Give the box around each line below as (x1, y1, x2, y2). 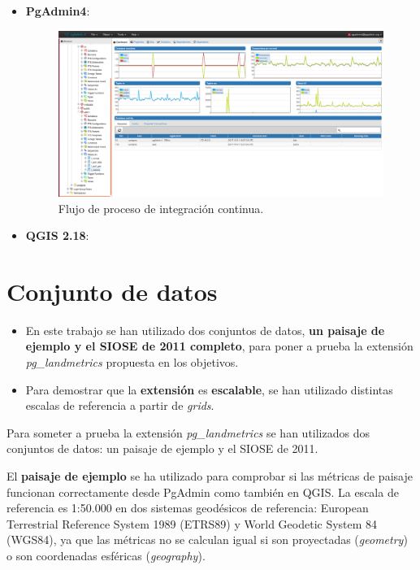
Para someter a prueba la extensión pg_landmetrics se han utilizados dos (6, 424, 370, 441)
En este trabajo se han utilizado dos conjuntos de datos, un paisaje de (25, 321, 385, 338)
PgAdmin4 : (25, 2, 90, 19)
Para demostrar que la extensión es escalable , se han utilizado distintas (25, 381, 393, 398)
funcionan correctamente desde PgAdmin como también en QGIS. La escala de (6, 483, 399, 500)
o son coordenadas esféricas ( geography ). (6, 547, 206, 564)
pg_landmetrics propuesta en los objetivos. (25, 354, 239, 371)
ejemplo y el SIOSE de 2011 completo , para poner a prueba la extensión (25, 337, 414, 355)
